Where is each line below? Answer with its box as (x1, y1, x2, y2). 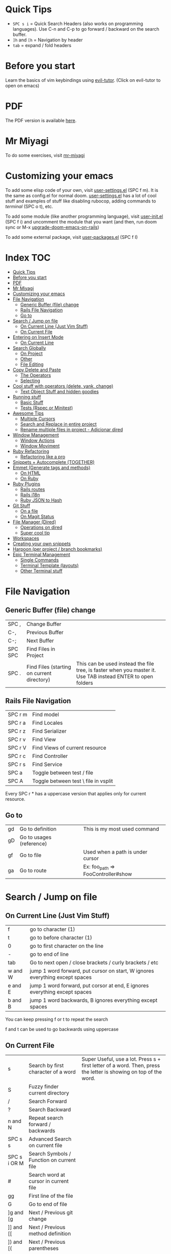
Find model (32, 711, 60, 718)
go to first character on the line (30, 943, 104, 950)
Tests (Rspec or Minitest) (20, 405, 73, 411)
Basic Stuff (20, 399, 43, 405)
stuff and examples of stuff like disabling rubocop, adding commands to (5, 198, 156, 204)
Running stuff (12, 394, 41, 400)
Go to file (19, 852, 42, 859)
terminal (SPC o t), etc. (5, 203, 53, 209)
